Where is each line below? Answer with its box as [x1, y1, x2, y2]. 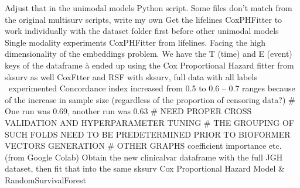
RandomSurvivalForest [5, 173, 87, 186]
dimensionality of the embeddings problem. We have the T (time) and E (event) [5, 47, 292, 60]
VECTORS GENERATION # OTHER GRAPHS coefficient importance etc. [5, 139, 282, 152]
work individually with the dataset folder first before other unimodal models [5, 25, 279, 37]
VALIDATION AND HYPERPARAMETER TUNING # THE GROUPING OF [5, 116, 295, 128]
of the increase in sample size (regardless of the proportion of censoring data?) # [5, 93, 295, 105]
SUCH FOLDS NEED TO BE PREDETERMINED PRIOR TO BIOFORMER [5, 128, 291, 140]
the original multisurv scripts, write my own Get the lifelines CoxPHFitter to [5, 13, 282, 25]
